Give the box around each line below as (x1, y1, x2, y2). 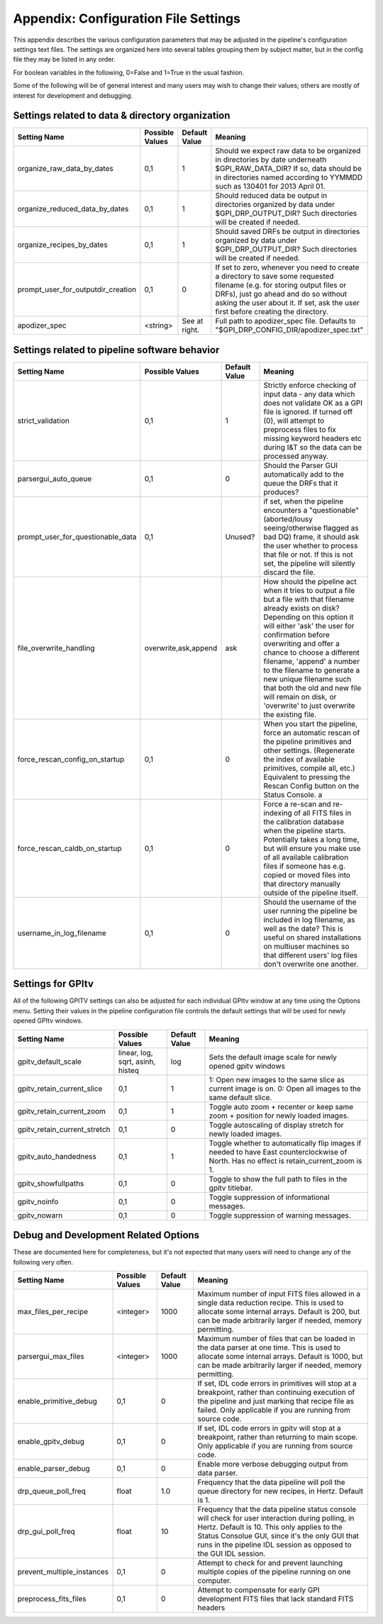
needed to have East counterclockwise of (209, 1147, 348, 1157)
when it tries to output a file (263, 585, 355, 595)
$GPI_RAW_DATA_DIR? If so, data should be (215, 164, 362, 174)
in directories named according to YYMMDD (215, 172, 363, 182)
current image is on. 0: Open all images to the (209, 1084, 362, 1094)
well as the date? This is (263, 923, 344, 933)
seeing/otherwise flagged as (263, 523, 359, 533)
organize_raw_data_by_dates (17, 164, 113, 174)
